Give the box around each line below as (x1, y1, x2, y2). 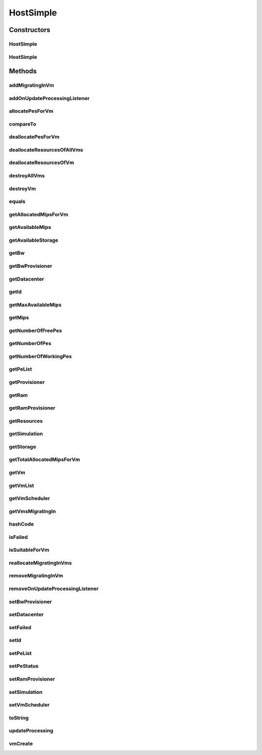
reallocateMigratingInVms (9, 559, 72, 566)
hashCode (9, 521, 34, 527)
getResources (9, 417, 43, 424)
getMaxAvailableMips (9, 301, 62, 308)
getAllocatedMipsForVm (9, 211, 68, 218)
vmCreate (9, 740, 33, 747)
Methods (9, 67, 37, 75)
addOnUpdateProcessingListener (9, 95, 90, 101)
